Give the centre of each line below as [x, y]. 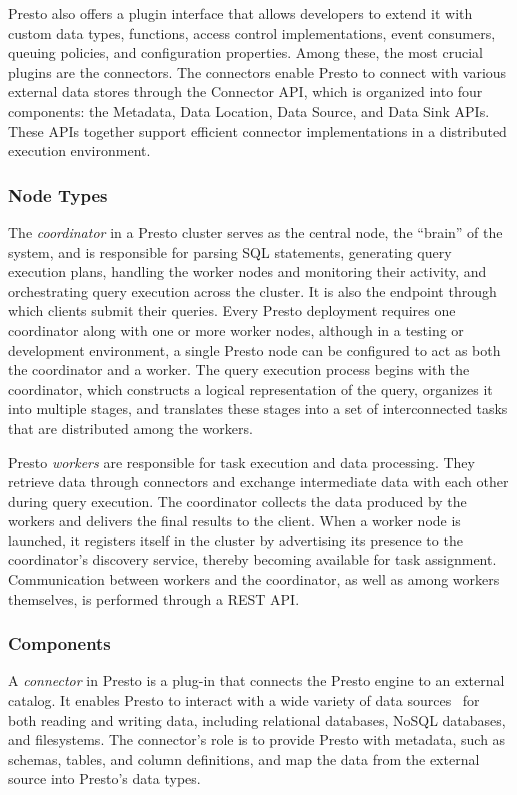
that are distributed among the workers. [130, 427]
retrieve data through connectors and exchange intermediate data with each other [258, 481]
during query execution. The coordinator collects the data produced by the [237, 500]
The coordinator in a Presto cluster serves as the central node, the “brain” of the [255, 231]
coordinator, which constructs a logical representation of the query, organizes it [250, 388]
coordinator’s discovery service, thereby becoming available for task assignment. [252, 559]
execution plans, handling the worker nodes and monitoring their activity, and [247, 271]
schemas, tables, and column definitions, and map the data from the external [244, 758]
